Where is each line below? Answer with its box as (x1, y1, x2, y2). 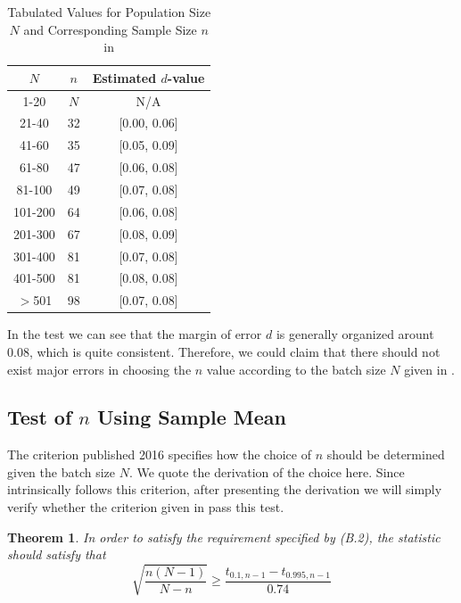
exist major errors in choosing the (7, 359, 192, 378)
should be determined (326, 445, 445, 464)
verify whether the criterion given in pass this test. (7, 498, 284, 516)
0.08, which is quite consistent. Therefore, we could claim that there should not (7, 342, 440, 360)
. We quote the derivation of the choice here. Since (128, 462, 405, 481)
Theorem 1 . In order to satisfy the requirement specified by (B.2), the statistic (7, 527, 440, 546)
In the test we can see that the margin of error (7, 325, 262, 343)
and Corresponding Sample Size (23, 20, 197, 38)
